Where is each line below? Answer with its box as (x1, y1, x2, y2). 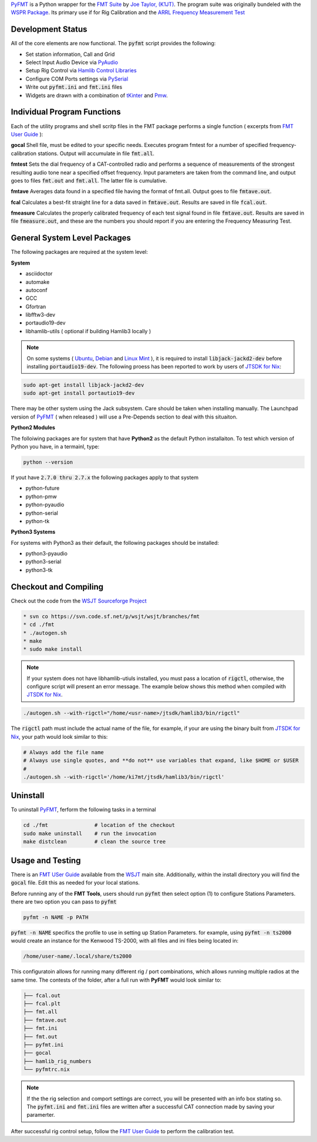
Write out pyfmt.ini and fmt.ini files (25, 83, 123, 91)
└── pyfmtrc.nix (23, 1066, 70, 1073)
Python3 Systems (11, 528, 56, 535)
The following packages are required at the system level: (11, 249, 148, 256)
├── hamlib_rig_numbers (23, 1058, 92, 1064)
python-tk (25, 517, 50, 524)
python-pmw (25, 493, 57, 500)
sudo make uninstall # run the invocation (23, 830, 157, 837)
